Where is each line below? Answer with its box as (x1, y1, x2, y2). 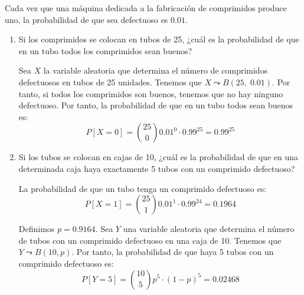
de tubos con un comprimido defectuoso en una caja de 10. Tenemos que (18, 234, 282, 246)
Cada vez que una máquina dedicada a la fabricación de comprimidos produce (5, 2, 287, 14)
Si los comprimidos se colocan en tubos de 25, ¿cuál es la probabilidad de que (18, 33, 299, 45)
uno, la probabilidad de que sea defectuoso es (5, 13, 168, 25)
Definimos (18, 223, 55, 235)
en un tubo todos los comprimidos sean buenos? (18, 44, 192, 57)
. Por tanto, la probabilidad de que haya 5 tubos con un (71, 246, 274, 258)
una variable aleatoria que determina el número (123, 223, 295, 235)
